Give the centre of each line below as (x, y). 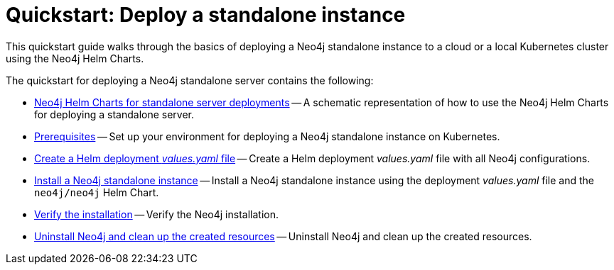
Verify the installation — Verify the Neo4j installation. (156, 214)
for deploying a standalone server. (114, 114)
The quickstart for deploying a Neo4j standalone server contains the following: (190, 80)
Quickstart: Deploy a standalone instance (206, 15)
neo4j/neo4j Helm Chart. (97, 192)
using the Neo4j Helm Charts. (75, 58)
